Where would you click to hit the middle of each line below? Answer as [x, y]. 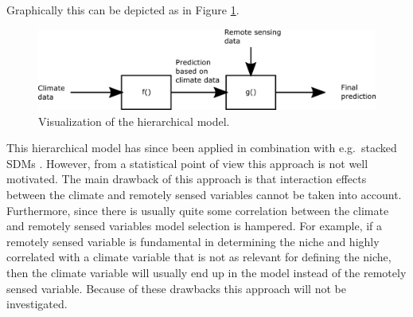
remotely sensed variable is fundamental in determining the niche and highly [193, 241]
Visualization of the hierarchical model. [134, 121]
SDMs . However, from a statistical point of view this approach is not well [187, 163]
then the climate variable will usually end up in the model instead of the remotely [206, 272]
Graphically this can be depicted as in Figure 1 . [123, 10]
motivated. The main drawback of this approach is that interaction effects [187, 179]
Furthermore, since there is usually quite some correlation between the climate [198, 210]
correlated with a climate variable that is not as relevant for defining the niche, [199, 257]
